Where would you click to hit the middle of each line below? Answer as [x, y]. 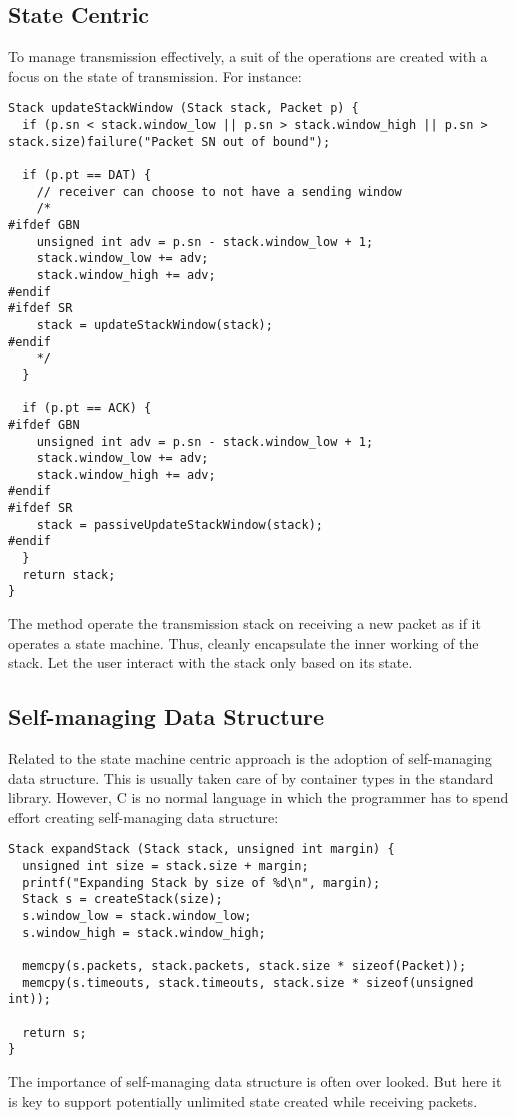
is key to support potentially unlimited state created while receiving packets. [243, 1100]
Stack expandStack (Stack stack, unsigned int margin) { [201, 849]
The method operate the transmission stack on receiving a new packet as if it [244, 623]
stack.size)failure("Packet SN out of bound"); [169, 141]
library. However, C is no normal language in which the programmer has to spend [258, 797]
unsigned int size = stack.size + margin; [165, 866]
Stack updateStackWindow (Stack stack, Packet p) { [183, 108]
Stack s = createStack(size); [122, 899]
